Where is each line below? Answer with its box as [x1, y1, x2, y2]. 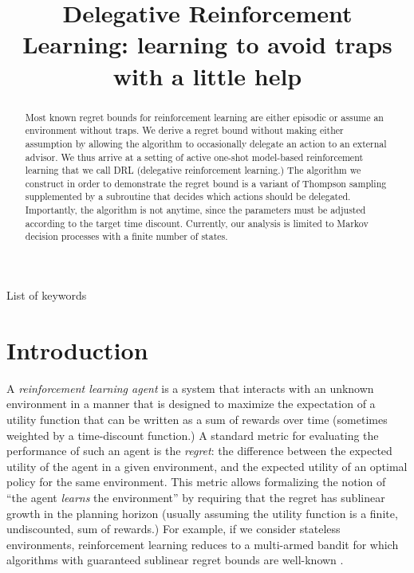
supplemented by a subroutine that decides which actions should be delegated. [25, 190, 351, 203]
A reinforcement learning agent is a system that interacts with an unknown [6, 379, 374, 396]
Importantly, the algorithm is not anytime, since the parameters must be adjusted [25, 203, 366, 217]
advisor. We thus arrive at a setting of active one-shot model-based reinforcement [25, 150, 364, 163]
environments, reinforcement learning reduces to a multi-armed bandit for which [6, 536, 399, 552]
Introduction [6, 333, 148, 366]
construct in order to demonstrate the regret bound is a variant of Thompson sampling [25, 176, 387, 190]
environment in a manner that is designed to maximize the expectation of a [6, 395, 376, 412]
